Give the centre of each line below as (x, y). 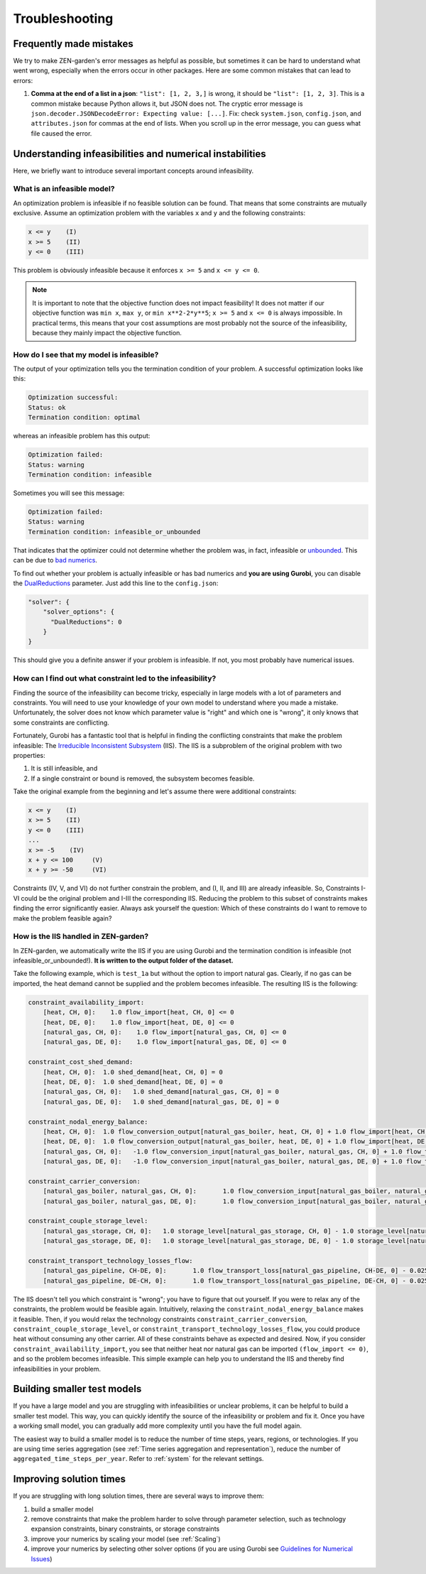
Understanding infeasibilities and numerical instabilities (140, 154)
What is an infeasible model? (64, 189)
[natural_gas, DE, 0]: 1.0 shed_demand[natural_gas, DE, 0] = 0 (161, 1102)
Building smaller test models (77, 1389)
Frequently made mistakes (73, 44)
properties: (29, 755)
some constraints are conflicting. (61, 722)
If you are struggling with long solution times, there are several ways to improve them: (138, 1496)
